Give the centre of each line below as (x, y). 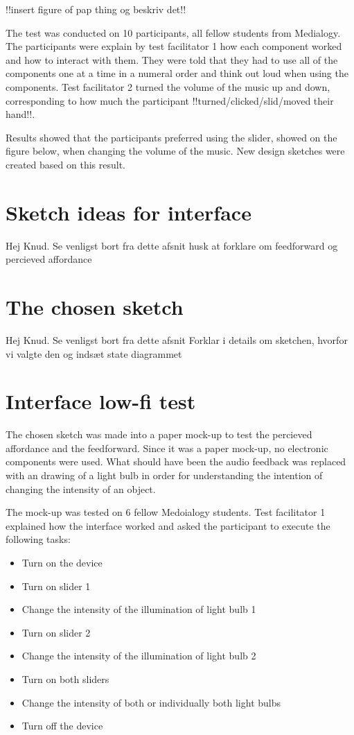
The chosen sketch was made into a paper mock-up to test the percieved (159, 434)
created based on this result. (65, 164)
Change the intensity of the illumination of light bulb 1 (139, 609)
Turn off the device (62, 726)
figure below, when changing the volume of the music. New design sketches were (175, 151)
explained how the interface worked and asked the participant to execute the (168, 525)
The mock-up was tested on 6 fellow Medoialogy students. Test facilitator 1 (166, 512)
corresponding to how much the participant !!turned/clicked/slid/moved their (170, 100)
